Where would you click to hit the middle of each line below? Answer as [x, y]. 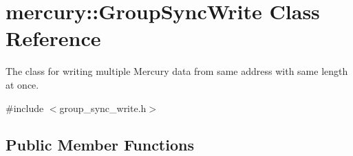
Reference [53, 38]
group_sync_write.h [103, 108]
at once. [22, 84]
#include [25, 108]
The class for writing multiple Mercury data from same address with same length [177, 71]
